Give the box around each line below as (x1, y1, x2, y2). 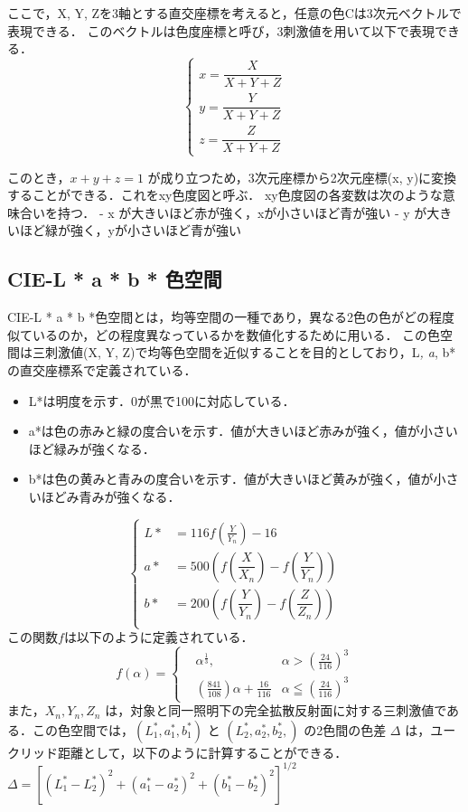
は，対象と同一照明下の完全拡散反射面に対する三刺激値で (105, 701, 447, 720)
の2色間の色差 (304, 720, 387, 739)
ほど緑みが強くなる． (28, 439, 155, 458)
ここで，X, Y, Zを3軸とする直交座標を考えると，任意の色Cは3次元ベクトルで (7, 4, 462, 22)
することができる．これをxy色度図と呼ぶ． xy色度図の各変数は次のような (7, 185, 443, 204)
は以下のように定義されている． (63, 628, 254, 647)
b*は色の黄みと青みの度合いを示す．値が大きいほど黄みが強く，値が (28, 469, 434, 488)
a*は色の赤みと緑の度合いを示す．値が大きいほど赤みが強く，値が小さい (28, 421, 458, 440)
